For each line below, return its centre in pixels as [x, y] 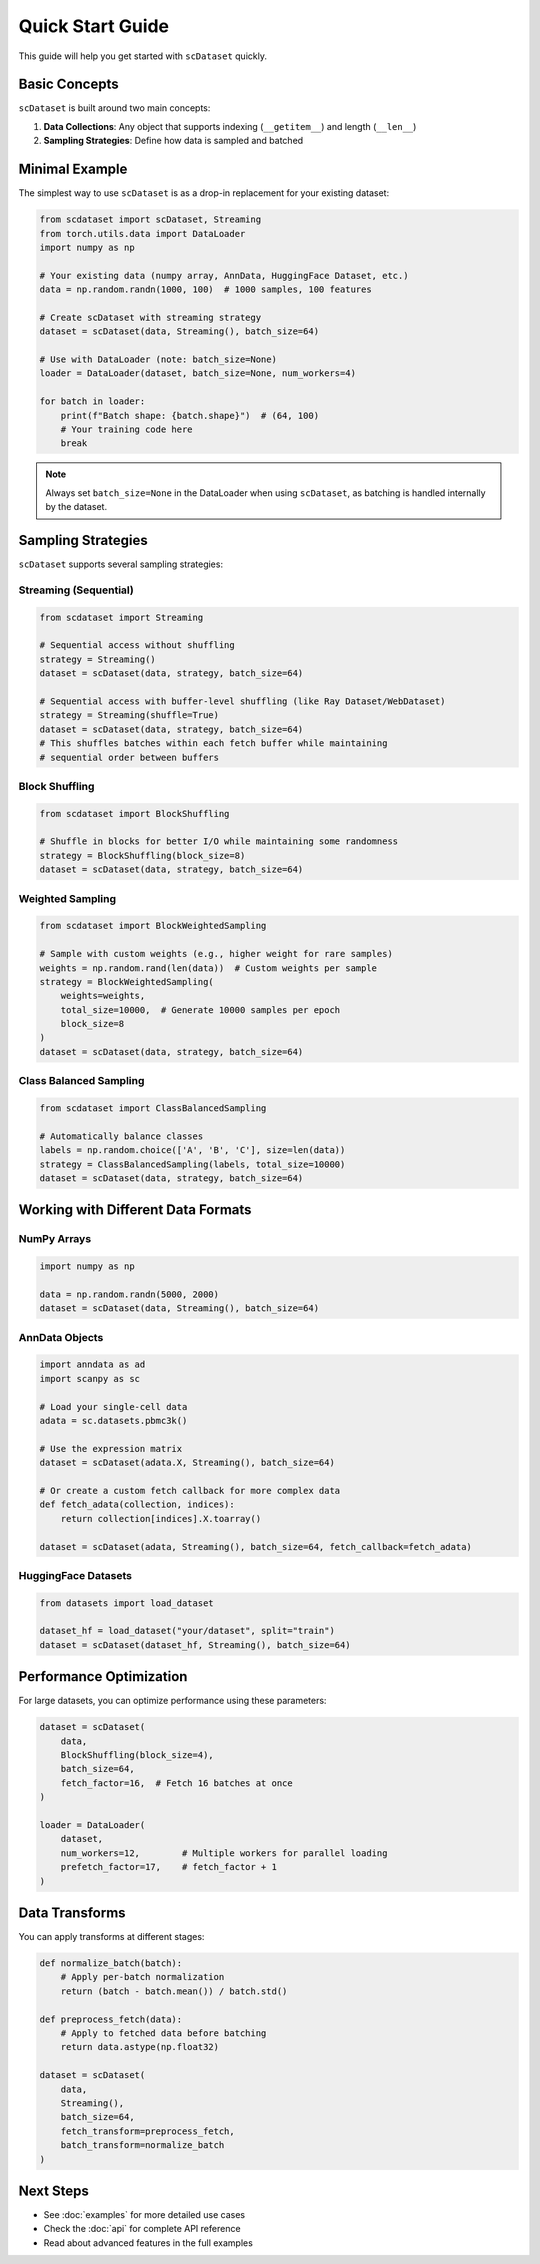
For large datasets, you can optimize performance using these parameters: [172, 1701]
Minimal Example [73, 169]
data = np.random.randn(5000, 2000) [129, 1294]
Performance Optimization [103, 1676]
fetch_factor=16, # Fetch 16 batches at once [177, 1783]
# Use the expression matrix [111, 1448]
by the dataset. [76, 507]
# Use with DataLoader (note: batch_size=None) [158, 359]
